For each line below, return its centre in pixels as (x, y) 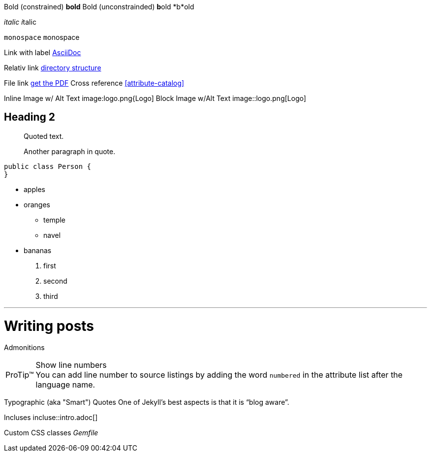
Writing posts (49, 326)
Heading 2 (30, 117)
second (55, 281)
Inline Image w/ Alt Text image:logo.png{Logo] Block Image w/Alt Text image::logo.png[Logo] (155, 98)
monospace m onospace (42, 37)
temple (54, 220)
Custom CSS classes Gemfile (51, 433)
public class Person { (48, 166)
